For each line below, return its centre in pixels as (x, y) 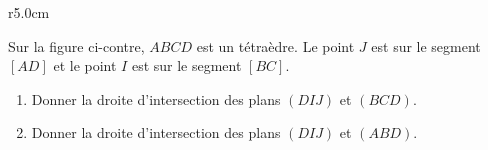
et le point (85, 65)
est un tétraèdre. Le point (275, 45)
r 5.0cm (29, 12)
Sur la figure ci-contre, (76, 45)
